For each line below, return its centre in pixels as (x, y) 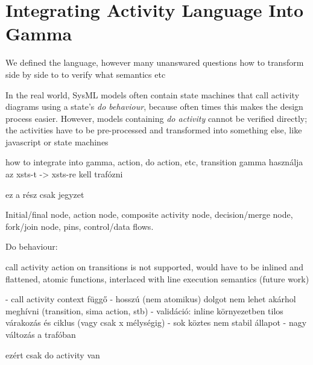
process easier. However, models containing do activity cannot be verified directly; (156, 118)
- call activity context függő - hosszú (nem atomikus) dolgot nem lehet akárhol (151, 299)
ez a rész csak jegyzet (45, 194)
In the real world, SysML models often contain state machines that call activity (153, 94)
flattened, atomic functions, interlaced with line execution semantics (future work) (157, 278)
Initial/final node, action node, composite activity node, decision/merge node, (149, 214)
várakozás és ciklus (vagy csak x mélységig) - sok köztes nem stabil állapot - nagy (156, 322)
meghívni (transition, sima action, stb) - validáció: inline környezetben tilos (144, 310)
